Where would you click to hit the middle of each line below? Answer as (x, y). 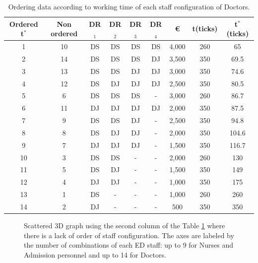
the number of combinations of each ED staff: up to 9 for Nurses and (129, 245)
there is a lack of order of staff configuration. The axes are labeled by (129, 235)
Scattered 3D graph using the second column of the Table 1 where (125, 226)
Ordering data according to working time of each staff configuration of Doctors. (129, 6)
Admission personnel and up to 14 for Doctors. (95, 254)
